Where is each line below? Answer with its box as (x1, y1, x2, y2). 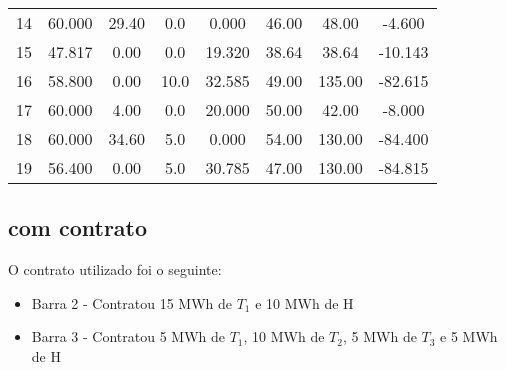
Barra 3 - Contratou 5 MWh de (31, 326, 225, 347)
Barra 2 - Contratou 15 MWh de (31, 292, 232, 313)
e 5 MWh (440, 326, 498, 347)
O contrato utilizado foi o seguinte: (8, 259, 222, 280)
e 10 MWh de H (255, 292, 354, 313)
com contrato (8, 212, 148, 243)
